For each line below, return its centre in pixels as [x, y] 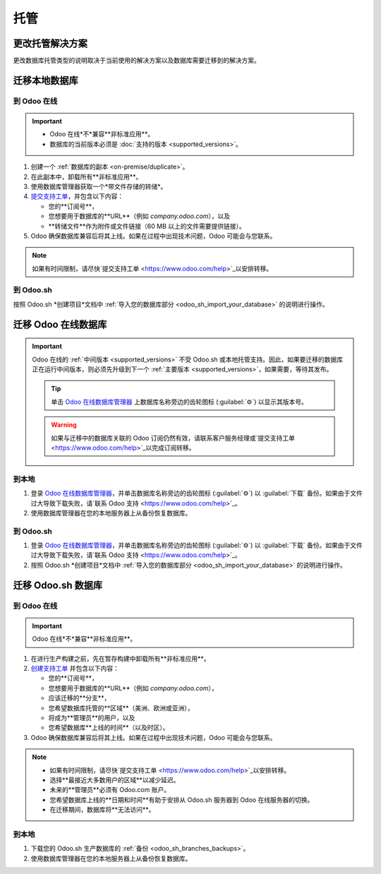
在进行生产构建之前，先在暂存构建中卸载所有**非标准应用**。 [121, 658]
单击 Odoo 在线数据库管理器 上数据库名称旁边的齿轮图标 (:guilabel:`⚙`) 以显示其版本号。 [180, 402]
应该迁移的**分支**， [79, 698]
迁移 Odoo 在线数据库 [60, 324]
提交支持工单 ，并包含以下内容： [77, 196]
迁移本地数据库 [46, 80]
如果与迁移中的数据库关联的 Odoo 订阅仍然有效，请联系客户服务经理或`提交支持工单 [173, 438]
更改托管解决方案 [50, 43]
